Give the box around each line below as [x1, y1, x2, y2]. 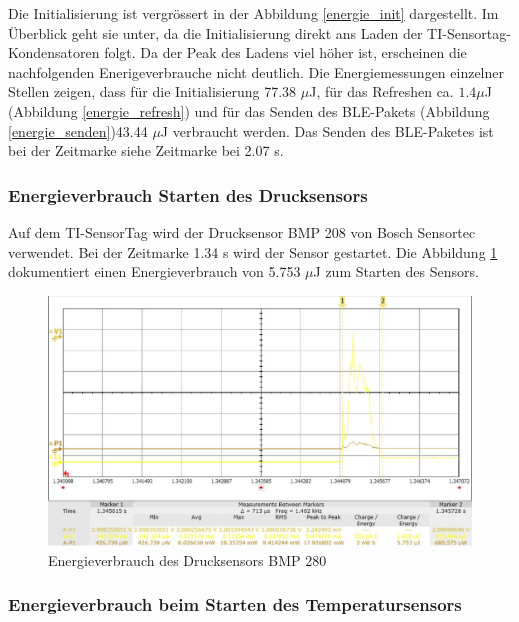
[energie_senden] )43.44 [8, 120, 148, 141]
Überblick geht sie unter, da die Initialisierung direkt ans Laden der [8, 22, 423, 43]
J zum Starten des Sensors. [313, 261, 479, 282]
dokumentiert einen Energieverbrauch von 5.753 [8, 261, 301, 282]
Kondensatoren [8, 42, 100, 63]
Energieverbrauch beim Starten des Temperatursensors [8, 592, 462, 617]
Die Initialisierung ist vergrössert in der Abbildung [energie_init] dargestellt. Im [8, 3, 499, 23]
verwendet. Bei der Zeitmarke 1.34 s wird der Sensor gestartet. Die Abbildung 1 [8, 241, 498, 262]
